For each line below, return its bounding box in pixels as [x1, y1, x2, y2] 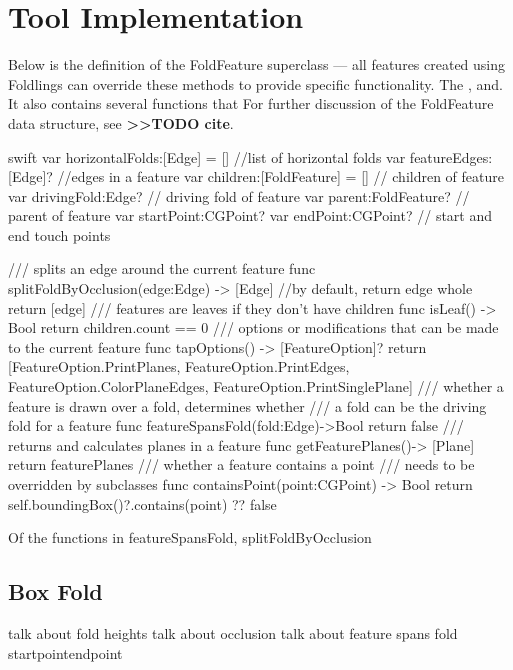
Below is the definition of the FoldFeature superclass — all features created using [8, 54, 506, 75]
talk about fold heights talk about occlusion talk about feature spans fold [8, 622, 458, 643]
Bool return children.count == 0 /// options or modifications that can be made [8, 317, 499, 338]
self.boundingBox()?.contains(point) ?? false [8, 493, 277, 514]
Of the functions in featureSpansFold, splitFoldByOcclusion [8, 527, 372, 548]
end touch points [8, 224, 111, 245]
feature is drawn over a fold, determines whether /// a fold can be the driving [8, 395, 487, 416]
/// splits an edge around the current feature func [8, 258, 316, 279]
